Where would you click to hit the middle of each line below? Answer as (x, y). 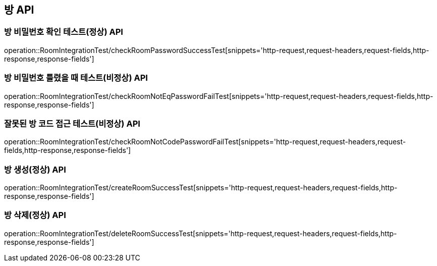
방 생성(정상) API (35, 169)
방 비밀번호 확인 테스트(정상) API (64, 32)
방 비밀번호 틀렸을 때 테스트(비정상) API (76, 78)
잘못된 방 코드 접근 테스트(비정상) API (72, 123)
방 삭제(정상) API (35, 215)
